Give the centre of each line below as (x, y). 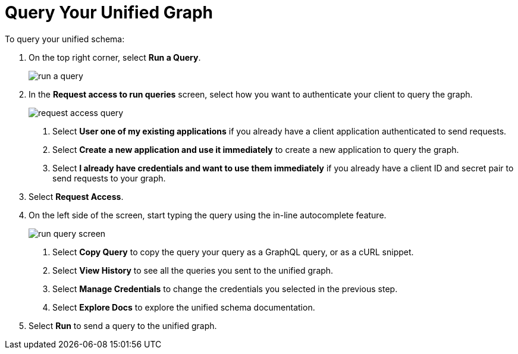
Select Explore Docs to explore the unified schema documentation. (184, 307)
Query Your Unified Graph (109, 12)
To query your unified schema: (65, 39)
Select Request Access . (76, 196)
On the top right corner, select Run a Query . (115, 57)
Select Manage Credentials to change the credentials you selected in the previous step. (225, 289)
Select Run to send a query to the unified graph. (123, 325)
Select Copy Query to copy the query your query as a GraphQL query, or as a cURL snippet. (233, 252)
